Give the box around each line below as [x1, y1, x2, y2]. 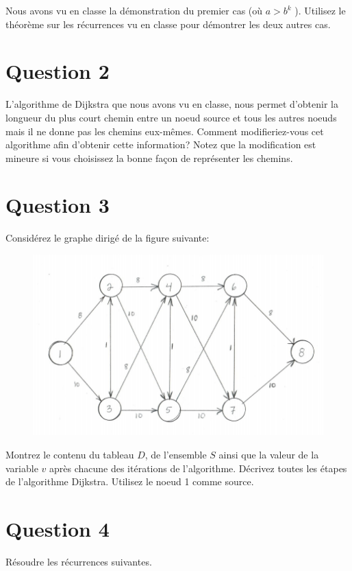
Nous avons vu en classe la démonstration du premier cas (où [5, 3, 263, 17]
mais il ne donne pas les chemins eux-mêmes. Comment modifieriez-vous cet [5, 124, 324, 138]
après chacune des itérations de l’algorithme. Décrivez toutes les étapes [49, 461, 347, 475]
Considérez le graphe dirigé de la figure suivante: [5, 231, 210, 245]
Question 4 [5, 515, 110, 543]
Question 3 [5, 191, 110, 219]
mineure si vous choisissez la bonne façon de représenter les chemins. [5, 150, 293, 165]
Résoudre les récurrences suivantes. [5, 554, 152, 568]
